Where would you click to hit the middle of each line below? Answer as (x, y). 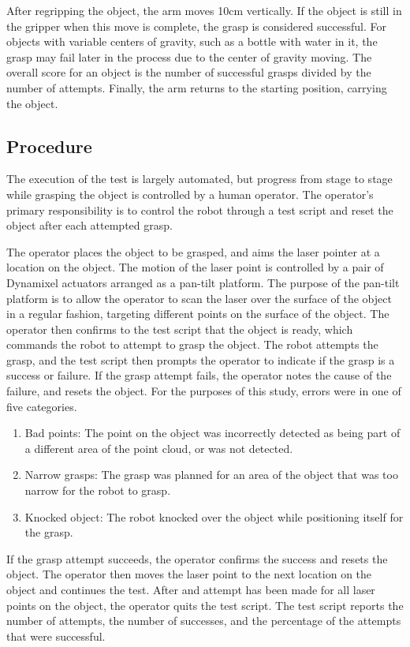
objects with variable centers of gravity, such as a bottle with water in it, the (192, 41)
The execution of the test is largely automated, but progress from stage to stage (199, 179)
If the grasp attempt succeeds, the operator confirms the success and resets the (197, 558)
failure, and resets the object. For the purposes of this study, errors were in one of (204, 391)
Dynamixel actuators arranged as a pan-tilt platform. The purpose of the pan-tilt (203, 282)
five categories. (42, 406)
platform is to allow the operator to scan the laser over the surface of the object (199, 298)
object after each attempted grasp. (89, 225)
